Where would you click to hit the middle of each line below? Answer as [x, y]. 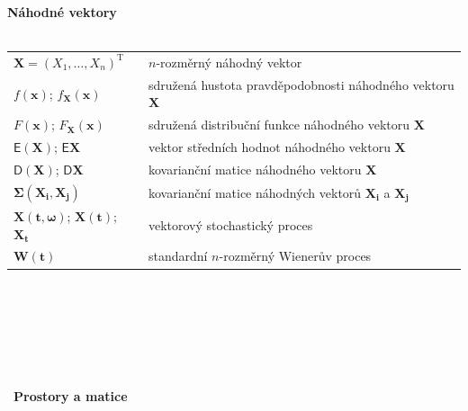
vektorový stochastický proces [230, 224]
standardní [178, 256]
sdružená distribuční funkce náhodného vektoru [279, 125]
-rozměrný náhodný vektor [229, 62]
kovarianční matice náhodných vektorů [255, 192]
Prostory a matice [71, 396]
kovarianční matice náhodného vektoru [255, 169]
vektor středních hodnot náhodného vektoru [269, 147]
